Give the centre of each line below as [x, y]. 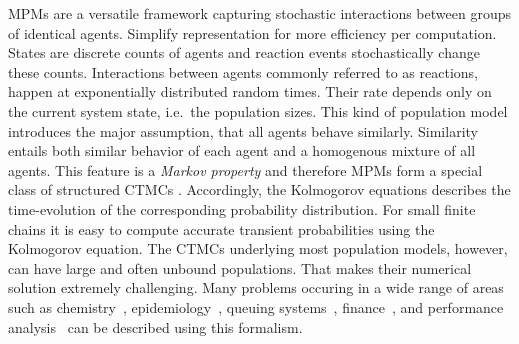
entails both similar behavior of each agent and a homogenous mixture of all [242, 150]
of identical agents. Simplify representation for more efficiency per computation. [252, 32]
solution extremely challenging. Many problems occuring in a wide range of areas [256, 287]
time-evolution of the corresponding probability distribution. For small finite [242, 208]
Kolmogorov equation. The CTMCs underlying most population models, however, [258, 248]
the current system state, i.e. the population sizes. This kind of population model [258, 110]
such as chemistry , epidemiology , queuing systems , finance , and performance [256, 306]
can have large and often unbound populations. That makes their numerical [240, 267]
